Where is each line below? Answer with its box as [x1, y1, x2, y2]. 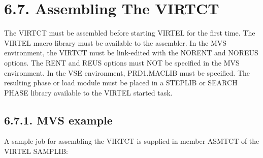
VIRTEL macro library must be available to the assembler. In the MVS [4, 37, 227, 48]
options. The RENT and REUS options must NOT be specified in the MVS [4, 57, 240, 68]
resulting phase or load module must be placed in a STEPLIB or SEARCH [4, 77, 238, 88]
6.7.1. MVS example [4, 112, 113, 128]
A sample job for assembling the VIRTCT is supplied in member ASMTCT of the [4, 136, 259, 146]
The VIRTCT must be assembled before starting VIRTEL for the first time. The [4, 27, 255, 38]
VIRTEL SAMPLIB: [4, 146, 69, 156]
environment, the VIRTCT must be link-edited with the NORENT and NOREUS [4, 47, 258, 58]
